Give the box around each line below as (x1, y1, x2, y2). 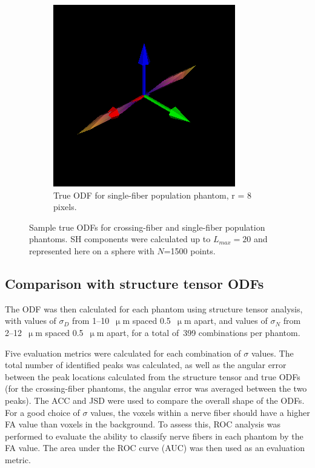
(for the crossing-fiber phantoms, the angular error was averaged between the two (5, 382, 307, 395)
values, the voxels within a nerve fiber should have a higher (90, 406, 310, 418)
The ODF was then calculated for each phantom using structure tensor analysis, (5, 302, 303, 315)
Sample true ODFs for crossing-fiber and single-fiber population (29, 220, 265, 233)
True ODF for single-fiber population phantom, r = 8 (53, 188, 251, 201)
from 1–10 (72, 314, 110, 327)
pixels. (53, 200, 77, 213)
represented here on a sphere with (29, 244, 154, 257)
